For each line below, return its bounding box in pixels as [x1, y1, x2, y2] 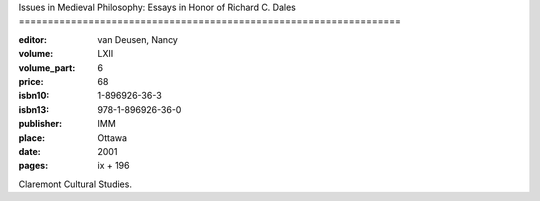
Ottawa [97, 131, 128, 144]
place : [18, 131, 46, 144]
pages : [18, 160, 49, 172]
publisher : [18, 118, 63, 130]
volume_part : [18, 61, 76, 74]
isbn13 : [18, 103, 50, 115]
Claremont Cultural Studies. [18, 178, 132, 190]
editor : [18, 33, 47, 45]
